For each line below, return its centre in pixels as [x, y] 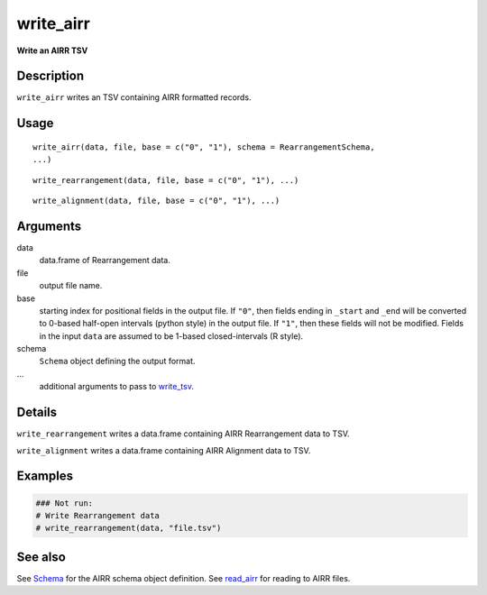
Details [37, 412]
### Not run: [64, 503]
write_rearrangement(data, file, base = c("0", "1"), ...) [166, 180]
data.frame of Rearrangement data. [105, 261]
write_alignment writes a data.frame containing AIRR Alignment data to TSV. [164, 450]
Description [51, 76]
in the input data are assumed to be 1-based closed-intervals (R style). [171, 336]
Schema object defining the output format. [117, 362]
